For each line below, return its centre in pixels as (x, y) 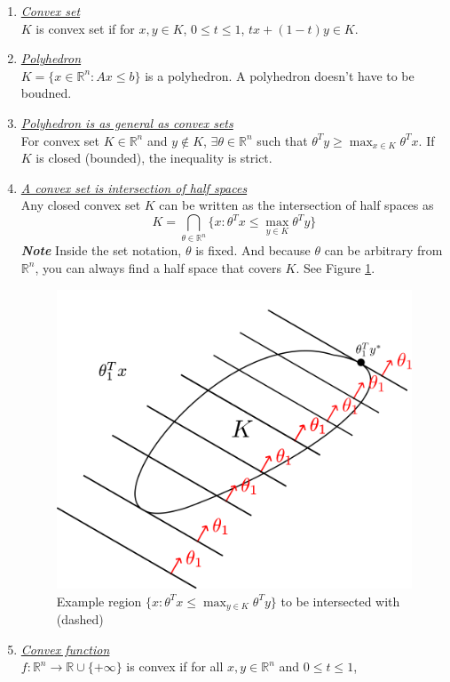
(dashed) (80, 619)
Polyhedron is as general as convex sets (127, 122)
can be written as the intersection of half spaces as (296, 205)
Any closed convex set (81, 205)
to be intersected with (340, 601)
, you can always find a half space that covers (158, 267)
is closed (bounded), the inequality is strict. (154, 158)
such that (282, 140)
